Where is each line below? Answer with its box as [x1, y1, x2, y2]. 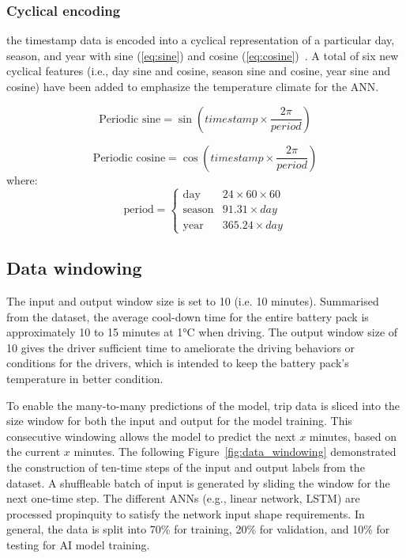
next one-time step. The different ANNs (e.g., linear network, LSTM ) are [6, 490, 360, 507]
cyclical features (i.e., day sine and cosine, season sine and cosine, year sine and [6, 63, 390, 79]
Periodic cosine [92, 152, 166, 164]
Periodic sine [99, 113, 161, 125]
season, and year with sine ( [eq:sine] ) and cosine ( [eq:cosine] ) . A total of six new [6, 47, 399, 63]
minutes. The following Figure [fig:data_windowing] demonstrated [73, 443, 397, 460]
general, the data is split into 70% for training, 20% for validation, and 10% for [6, 521, 390, 537]
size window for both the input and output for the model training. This [6, 412, 352, 429]
